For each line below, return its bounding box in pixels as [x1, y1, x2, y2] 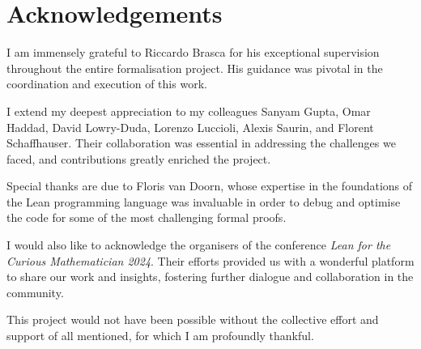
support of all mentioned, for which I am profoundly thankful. [6, 327, 314, 344]
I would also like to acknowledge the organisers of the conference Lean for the [6, 236, 391, 253]
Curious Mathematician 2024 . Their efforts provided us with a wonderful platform [6, 252, 415, 269]
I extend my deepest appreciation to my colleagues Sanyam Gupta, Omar [6, 102, 371, 119]
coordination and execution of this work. [6, 75, 207, 92]
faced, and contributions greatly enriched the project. [6, 150, 271, 167]
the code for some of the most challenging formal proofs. [6, 209, 287, 226]
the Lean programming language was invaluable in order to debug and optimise [6, 193, 401, 210]
